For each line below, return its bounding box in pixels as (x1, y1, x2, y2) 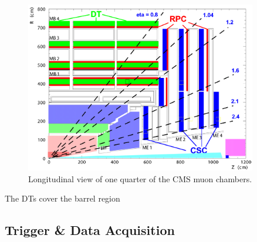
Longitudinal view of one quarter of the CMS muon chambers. (28, 172, 252, 185)
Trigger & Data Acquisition (5, 221, 175, 239)
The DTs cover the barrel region (5, 192, 120, 204)
